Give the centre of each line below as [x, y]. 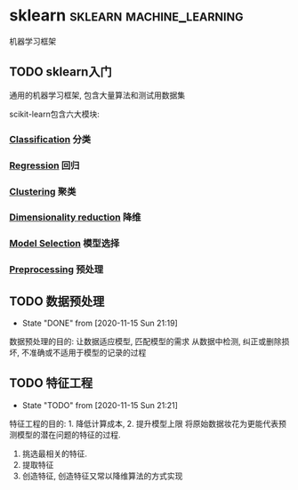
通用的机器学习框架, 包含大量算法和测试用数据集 [97, 95]
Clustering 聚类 [43, 191]
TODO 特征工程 [51, 383]
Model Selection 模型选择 [64, 244]
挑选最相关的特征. [54, 454]
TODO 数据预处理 [57, 301]
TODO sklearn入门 [61, 72]
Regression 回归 [44, 165]
